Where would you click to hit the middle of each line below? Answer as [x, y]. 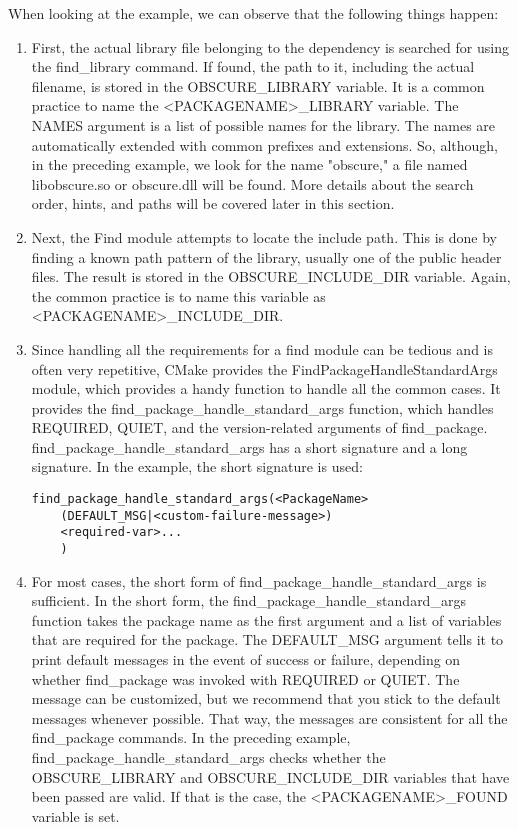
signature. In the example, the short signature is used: [197, 466]
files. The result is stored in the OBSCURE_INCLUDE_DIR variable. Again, [271, 276]
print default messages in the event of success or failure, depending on [246, 659]
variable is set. [75, 815]
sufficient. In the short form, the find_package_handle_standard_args [248, 600]
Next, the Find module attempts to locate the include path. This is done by [264, 236]
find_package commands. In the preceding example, [191, 737]
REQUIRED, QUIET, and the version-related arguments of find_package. [259, 427]
